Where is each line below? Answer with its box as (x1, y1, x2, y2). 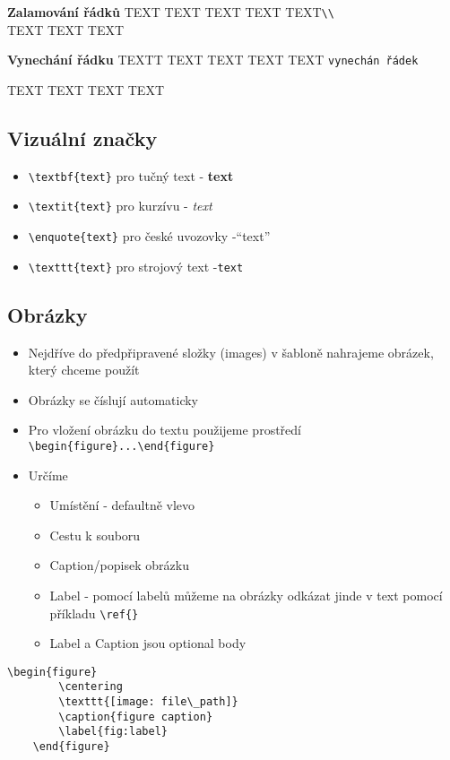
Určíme (28, 465, 68, 484)
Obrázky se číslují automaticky (28, 390, 198, 409)
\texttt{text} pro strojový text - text (28, 256, 244, 275)
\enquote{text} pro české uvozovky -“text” (28, 227, 271, 246)
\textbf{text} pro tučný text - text (28, 166, 234, 185)
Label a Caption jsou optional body (49, 634, 247, 652)
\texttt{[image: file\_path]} (58, 695, 238, 709)
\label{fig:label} (58, 725, 168, 738)
